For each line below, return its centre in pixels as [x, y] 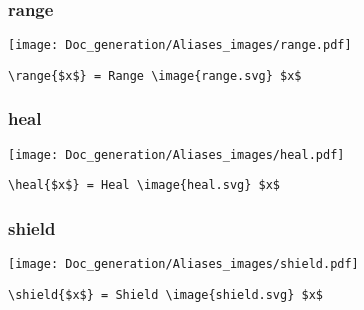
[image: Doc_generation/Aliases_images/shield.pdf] [183, 264]
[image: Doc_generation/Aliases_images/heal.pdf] [176, 154]
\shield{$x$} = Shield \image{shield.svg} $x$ [165, 294]
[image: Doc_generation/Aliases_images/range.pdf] [180, 45]
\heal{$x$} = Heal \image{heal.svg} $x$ [144, 185]
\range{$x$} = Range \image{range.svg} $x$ [155, 75]
